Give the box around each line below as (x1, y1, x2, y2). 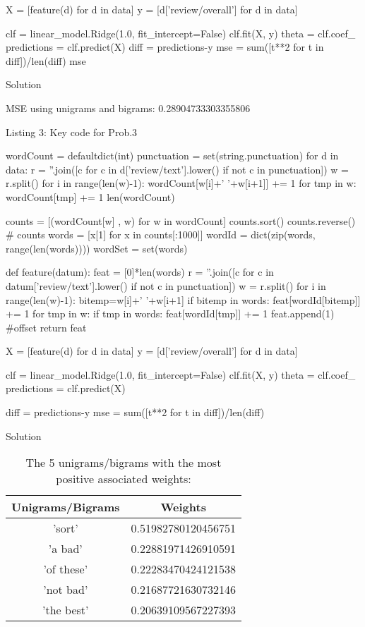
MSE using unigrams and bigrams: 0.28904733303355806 (6, 100, 251, 115)
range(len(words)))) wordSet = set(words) (6, 241, 188, 255)
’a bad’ (48, 540, 83, 557)
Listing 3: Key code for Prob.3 (6, 124, 138, 139)
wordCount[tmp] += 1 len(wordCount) (6, 189, 175, 204)
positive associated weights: (56, 470, 191, 487)
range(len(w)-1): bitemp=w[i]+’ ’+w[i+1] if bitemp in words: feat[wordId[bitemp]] (6, 292, 361, 307)
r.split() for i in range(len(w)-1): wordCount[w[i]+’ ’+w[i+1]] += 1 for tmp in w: (6, 176, 357, 190)
